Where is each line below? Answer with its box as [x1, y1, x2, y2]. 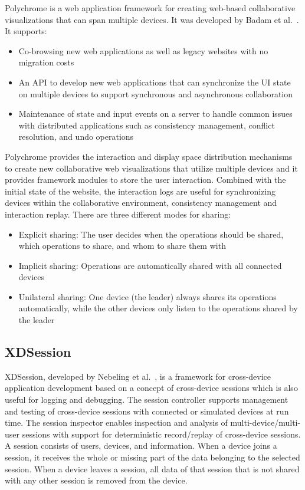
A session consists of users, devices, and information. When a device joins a [5, 439, 277, 452]
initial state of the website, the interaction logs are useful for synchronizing [5, 185, 276, 197]
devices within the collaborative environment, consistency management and [5, 196, 277, 209]
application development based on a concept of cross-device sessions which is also [5, 382, 298, 394]
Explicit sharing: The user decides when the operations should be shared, [18, 228, 284, 240]
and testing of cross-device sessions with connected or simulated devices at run [5, 405, 289, 417]
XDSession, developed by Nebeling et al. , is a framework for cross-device [5, 370, 271, 382]
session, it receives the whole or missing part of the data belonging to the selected [5, 451, 300, 463]
